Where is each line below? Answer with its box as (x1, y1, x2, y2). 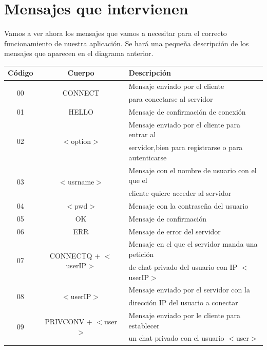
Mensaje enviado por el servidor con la (128, 284, 250, 295)
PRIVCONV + (45, 316, 92, 327)
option (71, 135, 91, 146)
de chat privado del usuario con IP (128, 261, 238, 272)
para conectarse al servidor (128, 94, 213, 104)
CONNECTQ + (49, 250, 101, 261)
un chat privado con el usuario (128, 333, 224, 343)
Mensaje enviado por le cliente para (128, 310, 241, 321)
